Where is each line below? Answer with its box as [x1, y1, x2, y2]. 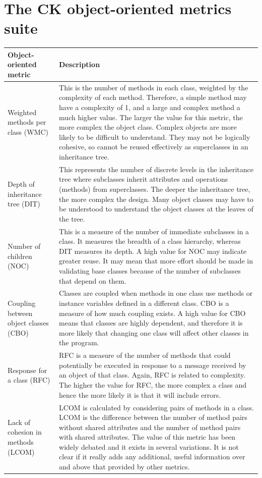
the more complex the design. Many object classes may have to [59, 193, 253, 204]
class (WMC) [8, 127, 49, 137]
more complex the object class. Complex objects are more [59, 122, 237, 132]
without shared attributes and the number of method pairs [59, 421, 241, 432]
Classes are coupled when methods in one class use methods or [59, 288, 253, 298]
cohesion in [8, 427, 42, 437]
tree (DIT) [8, 198, 40, 209]
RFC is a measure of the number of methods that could [59, 350, 231, 360]
